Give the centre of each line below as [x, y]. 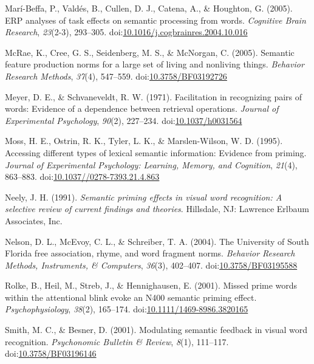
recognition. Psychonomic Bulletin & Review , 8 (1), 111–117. [117, 341]
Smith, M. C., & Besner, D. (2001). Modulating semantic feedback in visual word [156, 330]
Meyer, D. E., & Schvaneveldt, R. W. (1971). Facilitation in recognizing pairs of [154, 96]
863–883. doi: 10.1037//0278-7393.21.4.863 [82, 177]
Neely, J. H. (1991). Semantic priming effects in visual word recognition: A [144, 197]
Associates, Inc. [34, 220]
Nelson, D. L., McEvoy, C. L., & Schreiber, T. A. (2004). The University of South [157, 241]
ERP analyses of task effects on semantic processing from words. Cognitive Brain [155, 20]
